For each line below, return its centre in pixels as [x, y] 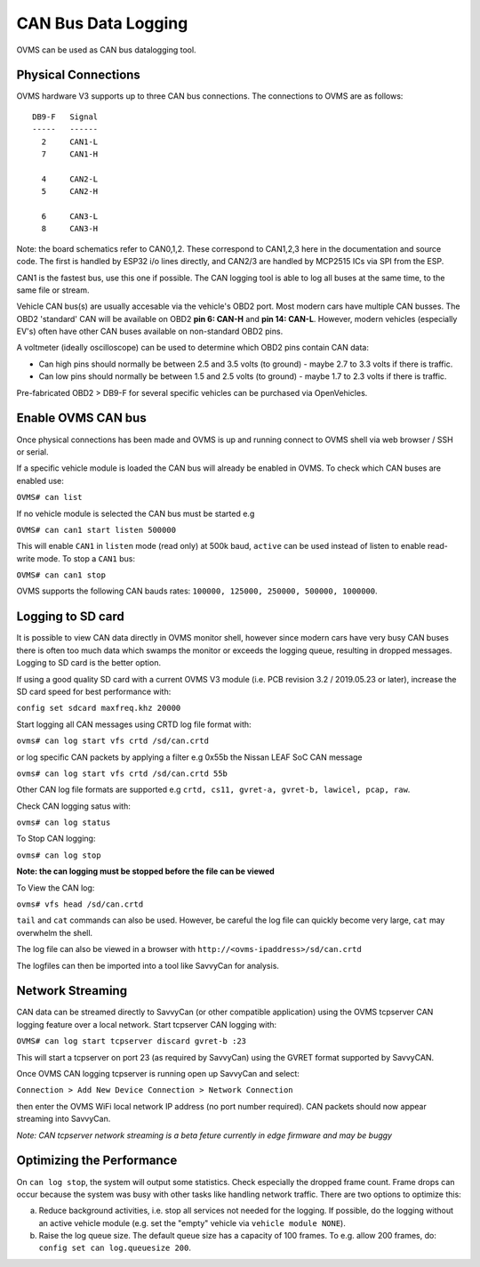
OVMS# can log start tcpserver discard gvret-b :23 [132, 1041]
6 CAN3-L [70, 216]
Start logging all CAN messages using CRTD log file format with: [134, 724]
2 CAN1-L [70, 141]
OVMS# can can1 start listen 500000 [96, 530]
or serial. [32, 452]
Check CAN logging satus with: [73, 806]
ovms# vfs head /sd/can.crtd [80, 904]
